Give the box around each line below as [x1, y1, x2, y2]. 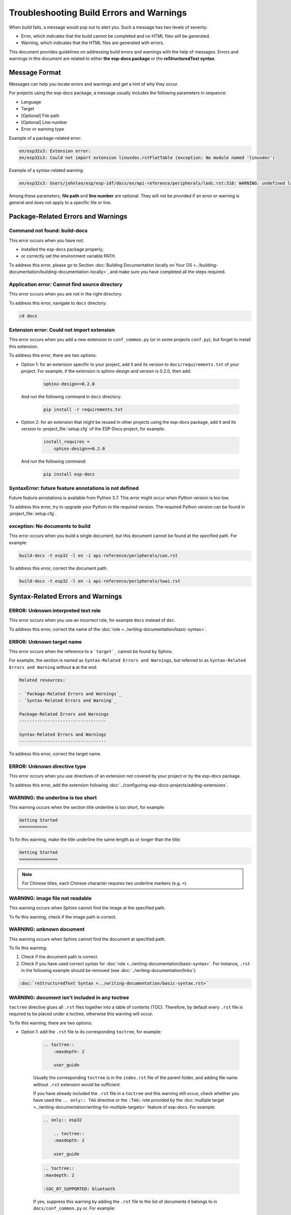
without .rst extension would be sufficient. [33, 1081, 121, 1087]
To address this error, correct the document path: [9, 565, 108, 571]
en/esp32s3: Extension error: [19, 148, 91, 154]
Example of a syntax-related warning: [9, 168, 84, 174]
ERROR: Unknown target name [9, 638, 82, 645]
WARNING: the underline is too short [9, 794, 97, 801]
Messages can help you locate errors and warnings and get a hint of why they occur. [9, 81, 179, 87]
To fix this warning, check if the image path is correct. [9, 914, 117, 920]
